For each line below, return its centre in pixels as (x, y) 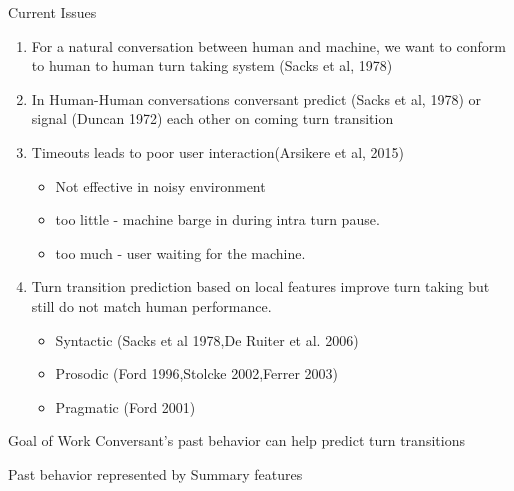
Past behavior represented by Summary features (155, 473)
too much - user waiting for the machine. (180, 252)
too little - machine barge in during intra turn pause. (217, 219)
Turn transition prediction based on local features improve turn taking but (260, 286)
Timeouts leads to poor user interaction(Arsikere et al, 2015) (218, 151)
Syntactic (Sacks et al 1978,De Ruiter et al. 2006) (207, 339)
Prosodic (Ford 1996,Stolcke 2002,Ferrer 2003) (197, 373)
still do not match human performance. (151, 305)
